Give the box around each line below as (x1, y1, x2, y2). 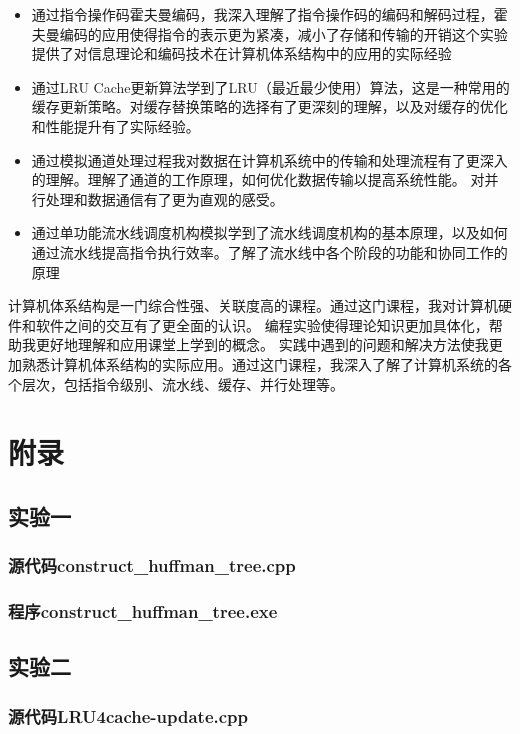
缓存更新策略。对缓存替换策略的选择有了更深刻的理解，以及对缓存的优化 (31, 96, 508, 117)
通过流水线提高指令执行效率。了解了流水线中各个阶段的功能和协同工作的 (31, 241, 508, 262)
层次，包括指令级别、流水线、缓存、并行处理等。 (21, 373, 344, 394)
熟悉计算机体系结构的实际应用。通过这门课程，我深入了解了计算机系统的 (21, 353, 498, 374)
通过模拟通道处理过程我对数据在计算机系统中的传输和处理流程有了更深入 (31, 149, 508, 170)
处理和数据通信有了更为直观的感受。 (45, 188, 284, 209)
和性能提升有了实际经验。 (31, 115, 200, 136)
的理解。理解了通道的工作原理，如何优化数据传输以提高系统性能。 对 (31, 169, 485, 190)
